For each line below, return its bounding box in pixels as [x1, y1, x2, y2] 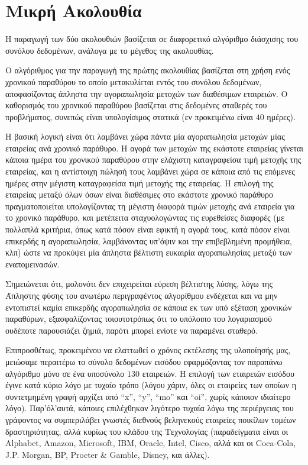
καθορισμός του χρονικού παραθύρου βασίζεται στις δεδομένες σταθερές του [5, 99, 267, 111]
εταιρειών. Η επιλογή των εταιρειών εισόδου [142, 367, 294, 379]
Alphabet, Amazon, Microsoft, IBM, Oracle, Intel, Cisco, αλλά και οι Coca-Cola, [5, 437, 296, 449]
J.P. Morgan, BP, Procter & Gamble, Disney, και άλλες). [5, 448, 210, 460]
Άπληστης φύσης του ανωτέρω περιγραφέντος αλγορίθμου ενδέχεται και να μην [5, 289, 278, 301]
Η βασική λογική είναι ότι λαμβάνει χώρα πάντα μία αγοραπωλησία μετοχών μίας [5, 130, 285, 143]
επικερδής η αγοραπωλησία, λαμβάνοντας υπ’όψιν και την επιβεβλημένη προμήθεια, [5, 234, 293, 247]
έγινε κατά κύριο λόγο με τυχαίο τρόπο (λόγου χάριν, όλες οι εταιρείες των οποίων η [5, 379, 296, 391]
